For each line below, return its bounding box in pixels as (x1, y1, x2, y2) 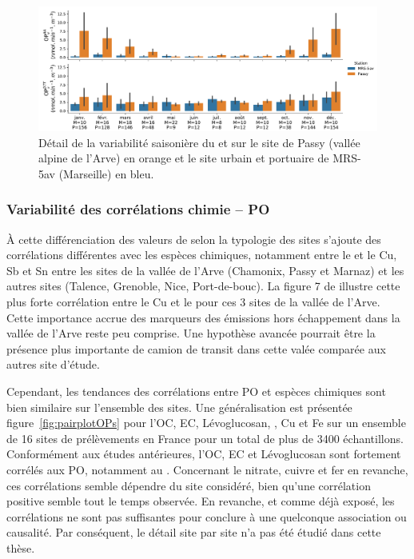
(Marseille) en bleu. (58, 165, 154, 182)
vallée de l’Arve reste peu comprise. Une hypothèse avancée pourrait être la (6, 325, 376, 341)
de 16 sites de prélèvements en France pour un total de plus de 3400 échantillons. (6, 429, 404, 446)
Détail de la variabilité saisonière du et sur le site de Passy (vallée (38, 134, 360, 150)
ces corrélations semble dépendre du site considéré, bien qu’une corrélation (6, 477, 371, 493)
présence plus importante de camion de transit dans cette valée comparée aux (6, 340, 386, 357)
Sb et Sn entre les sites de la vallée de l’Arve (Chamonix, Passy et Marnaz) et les (6, 262, 404, 278)
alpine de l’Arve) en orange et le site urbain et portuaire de (38, 150, 329, 166)
